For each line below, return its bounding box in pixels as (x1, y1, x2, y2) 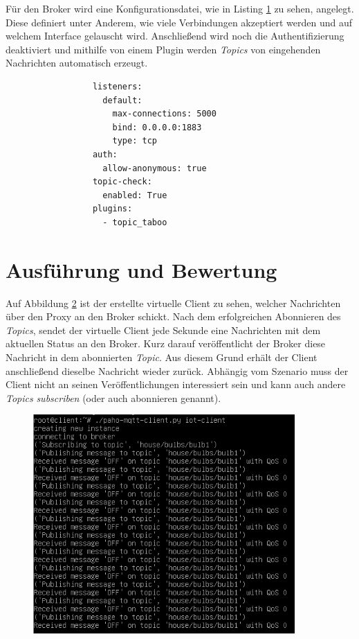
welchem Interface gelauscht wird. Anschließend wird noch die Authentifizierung (6, 28, 344, 43)
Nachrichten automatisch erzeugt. (6, 55, 148, 70)
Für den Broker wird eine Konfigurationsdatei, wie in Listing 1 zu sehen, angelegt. (6, 1, 354, 15)
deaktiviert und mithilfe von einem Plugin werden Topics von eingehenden (6, 42, 321, 56)
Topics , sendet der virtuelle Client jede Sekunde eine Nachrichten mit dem (6, 322, 321, 337)
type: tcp (112, 136, 157, 146)
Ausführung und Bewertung (6, 255, 277, 283)
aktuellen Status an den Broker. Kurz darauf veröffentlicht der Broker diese (6, 336, 326, 351)
